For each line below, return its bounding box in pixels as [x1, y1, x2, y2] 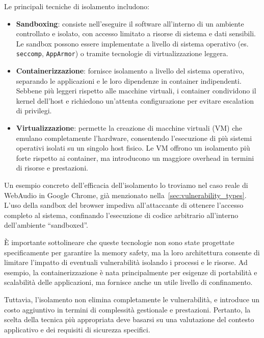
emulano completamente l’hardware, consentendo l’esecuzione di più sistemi [16, 132, 252, 143]
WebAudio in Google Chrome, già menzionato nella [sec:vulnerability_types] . [4, 189, 247, 200]
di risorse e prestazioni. [16, 162, 88, 173]
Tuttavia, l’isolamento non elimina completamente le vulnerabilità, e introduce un [4, 294, 260, 304]
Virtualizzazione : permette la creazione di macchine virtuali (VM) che [16, 123, 243, 133]
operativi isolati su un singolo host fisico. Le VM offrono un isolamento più [16, 142, 250, 153]
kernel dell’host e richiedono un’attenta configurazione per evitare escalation [16, 95, 254, 106]
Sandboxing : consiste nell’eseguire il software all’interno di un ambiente [16, 18, 244, 29]
